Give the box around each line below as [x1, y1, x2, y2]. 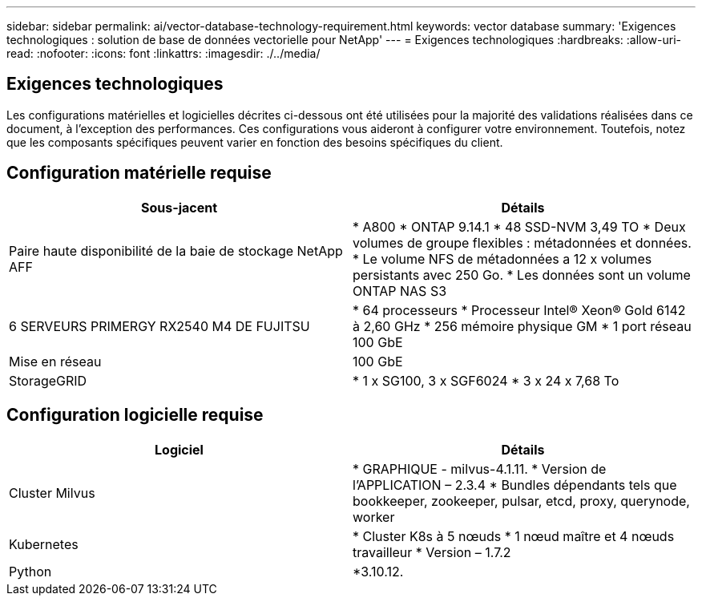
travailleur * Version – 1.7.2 [353, 543, 511, 560]
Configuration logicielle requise [6, 405, 264, 426]
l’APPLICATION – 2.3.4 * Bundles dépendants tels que [353, 476, 677, 493]
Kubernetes [9, 535, 79, 552]
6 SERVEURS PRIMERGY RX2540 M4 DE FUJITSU [9, 317, 310, 334]
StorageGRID [9, 372, 87, 389]
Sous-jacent [140, 199, 218, 216]
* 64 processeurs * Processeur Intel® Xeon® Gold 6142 [353, 301, 686, 318]
